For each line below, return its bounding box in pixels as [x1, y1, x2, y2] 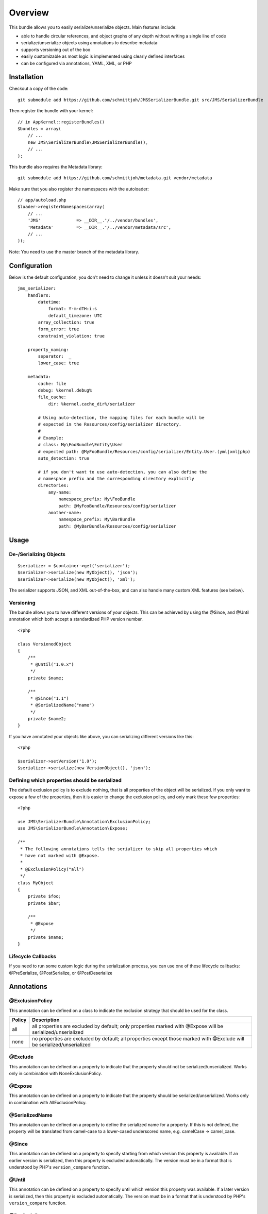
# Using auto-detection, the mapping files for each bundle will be [38, 415, 205, 420]
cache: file [38, 381, 67, 386]
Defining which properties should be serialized [9, 777, 122, 784]
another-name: [48, 510, 82, 516]
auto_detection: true [38, 455, 90, 461]
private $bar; [27, 900, 62, 906]
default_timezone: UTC [48, 313, 102, 318]
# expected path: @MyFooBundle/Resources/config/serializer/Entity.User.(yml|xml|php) [38, 449, 251, 454]
